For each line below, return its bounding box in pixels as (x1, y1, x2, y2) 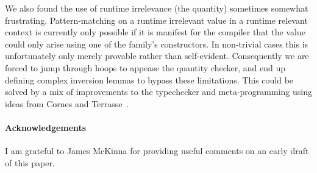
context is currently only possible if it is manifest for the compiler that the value (5, 26, 305, 38)
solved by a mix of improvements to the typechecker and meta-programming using (5, 85, 312, 98)
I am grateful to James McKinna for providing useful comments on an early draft (5, 144, 309, 157)
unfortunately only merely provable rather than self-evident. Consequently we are (5, 49, 309, 62)
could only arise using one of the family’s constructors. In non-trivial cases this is (5, 37, 308, 50)
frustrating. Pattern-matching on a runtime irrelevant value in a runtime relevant (5, 13, 308, 26)
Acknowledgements (5, 121, 87, 133)
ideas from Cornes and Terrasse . (5, 97, 129, 110)
